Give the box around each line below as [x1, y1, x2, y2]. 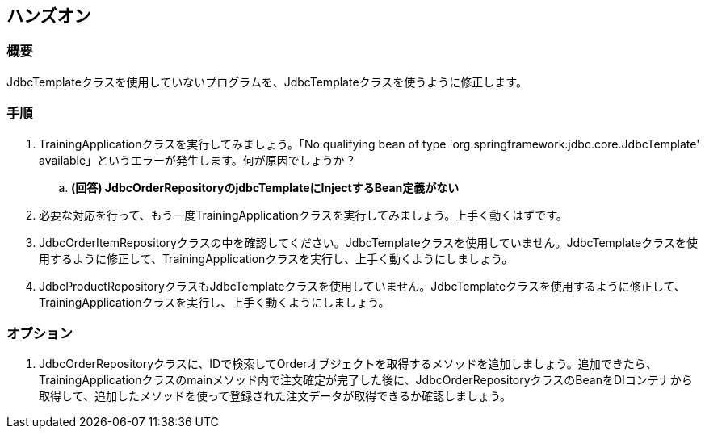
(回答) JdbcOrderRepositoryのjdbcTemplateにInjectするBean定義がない [71, 180, 460, 194]
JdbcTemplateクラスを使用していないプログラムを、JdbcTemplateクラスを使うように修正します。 [6, 74, 527, 89]
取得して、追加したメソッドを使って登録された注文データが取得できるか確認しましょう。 [39, 389, 512, 404]
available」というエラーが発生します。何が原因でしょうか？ [39, 153, 356, 167]
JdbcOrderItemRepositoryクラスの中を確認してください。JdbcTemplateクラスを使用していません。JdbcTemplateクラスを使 [39, 235, 698, 249]
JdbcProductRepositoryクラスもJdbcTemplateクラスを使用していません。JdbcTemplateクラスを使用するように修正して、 [39, 278, 686, 293]
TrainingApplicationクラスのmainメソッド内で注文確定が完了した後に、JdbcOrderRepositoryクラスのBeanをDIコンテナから [39, 373, 693, 387]
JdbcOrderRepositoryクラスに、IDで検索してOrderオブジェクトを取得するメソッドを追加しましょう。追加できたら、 [39, 357, 657, 371]
